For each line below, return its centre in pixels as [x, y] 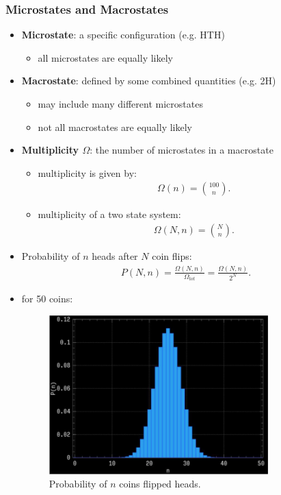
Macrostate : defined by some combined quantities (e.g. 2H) [149, 81]
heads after [115, 256]
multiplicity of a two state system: [109, 214]
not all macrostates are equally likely [115, 126]
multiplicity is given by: [87, 172]
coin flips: [172, 256]
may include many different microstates [120, 104]
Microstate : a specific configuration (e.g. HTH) [123, 35]
